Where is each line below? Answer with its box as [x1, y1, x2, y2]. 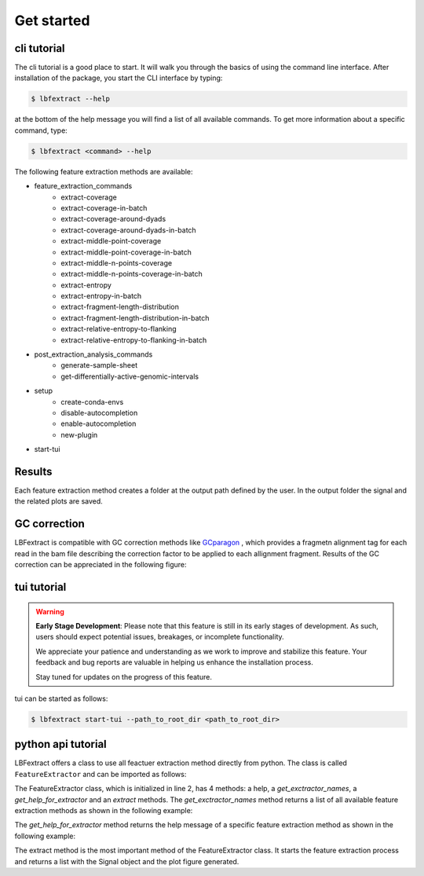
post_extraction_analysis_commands [34, 350, 153, 359]
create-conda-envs [60, 397, 124, 406]
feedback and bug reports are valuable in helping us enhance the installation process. [35, 658, 314, 667]
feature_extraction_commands [34, 181, 133, 191]
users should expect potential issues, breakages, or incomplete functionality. [35, 632, 284, 642]
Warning [35, 607, 64, 616]
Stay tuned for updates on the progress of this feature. [35, 672, 212, 681]
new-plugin [60, 430, 98, 439]
